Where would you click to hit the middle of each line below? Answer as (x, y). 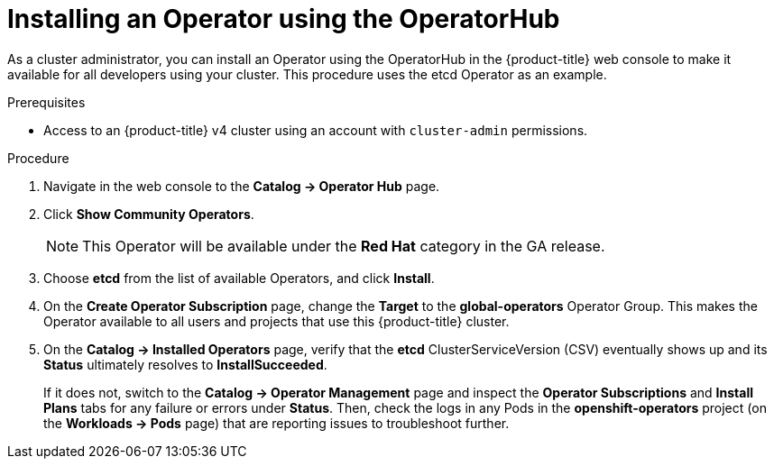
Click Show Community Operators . (149, 214)
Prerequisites (46, 102)
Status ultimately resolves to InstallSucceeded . (185, 364)
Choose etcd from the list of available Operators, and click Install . (239, 278)
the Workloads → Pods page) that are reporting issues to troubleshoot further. (276, 423)
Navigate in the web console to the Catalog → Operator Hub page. (242, 186)
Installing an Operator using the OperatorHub (284, 19)
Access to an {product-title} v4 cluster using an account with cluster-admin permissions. (316, 130)
